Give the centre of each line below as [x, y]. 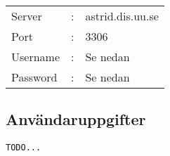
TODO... [24, 147]
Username [36, 56]
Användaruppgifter [76, 118]
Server [27, 15]
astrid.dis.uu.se [122, 15]
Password [34, 77]
